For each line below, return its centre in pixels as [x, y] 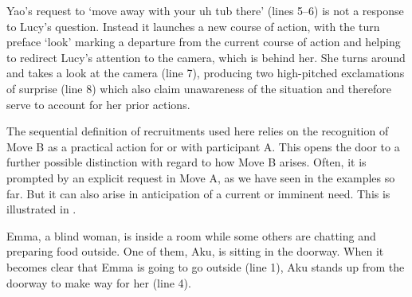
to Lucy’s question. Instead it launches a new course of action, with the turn [193, 26]
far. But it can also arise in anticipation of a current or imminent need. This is [198, 193]
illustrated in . [41, 209]
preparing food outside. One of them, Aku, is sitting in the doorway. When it [195, 251]
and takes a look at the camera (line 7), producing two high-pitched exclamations [206, 73]
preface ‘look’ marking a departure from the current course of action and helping [204, 42]
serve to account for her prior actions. [98, 104]
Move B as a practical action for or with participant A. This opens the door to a [203, 146]
